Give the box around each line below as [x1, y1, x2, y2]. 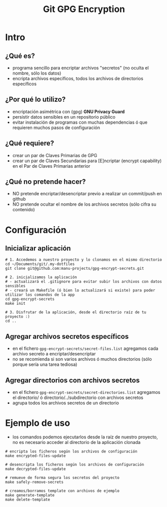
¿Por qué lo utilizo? [5, 95, 66, 104]
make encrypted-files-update [5, 453, 66, 458]
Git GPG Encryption [43, 4, 125, 15]
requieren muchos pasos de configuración [12, 124, 100, 131]
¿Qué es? [5, 52, 35, 60]
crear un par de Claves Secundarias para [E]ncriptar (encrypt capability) [12, 158, 162, 164]
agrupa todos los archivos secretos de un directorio [12, 400, 119, 406]
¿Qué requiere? [5, 139, 54, 148]
